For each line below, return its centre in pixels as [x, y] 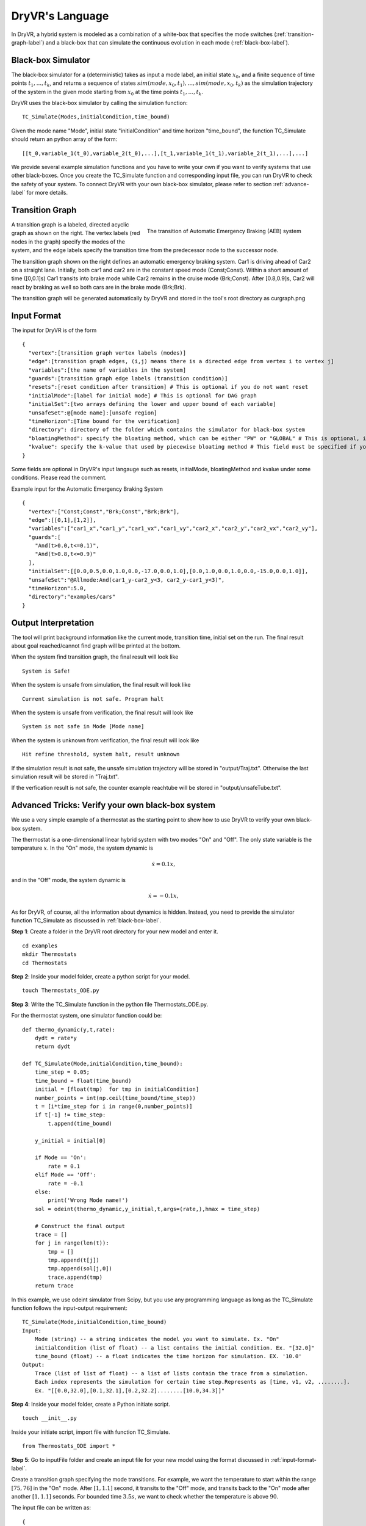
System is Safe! [46, 671]
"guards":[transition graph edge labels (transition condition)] [128, 379]
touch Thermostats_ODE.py [61, 991]
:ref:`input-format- [293, 1459]
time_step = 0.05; [62, 1072]
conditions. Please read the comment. [59, 478]
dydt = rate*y [56, 1038]
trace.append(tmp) [75, 1277]
